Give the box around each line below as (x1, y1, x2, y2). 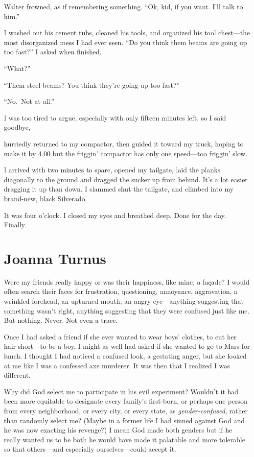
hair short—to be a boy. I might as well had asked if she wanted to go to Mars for (4, 341, 250, 351)
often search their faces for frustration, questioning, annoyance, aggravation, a (4, 286, 237, 296)
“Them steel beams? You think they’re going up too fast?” (4, 79, 180, 90)
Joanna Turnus (4, 248, 107, 268)
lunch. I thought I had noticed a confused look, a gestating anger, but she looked (4, 350, 247, 361)
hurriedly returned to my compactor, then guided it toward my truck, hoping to (4, 138, 244, 148)
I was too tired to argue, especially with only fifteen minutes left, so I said (4, 112, 226, 122)
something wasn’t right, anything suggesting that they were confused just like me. (4, 305, 250, 315)
